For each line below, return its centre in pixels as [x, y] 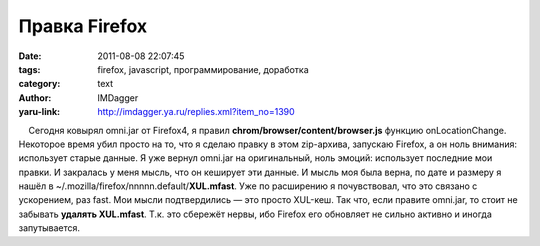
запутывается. [49, 228]
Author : [35, 97]
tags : [29, 69]
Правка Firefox [83, 26]
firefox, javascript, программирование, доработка [203, 69]
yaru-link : [39, 112]
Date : [30, 56]
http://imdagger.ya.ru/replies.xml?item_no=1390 [196, 112]
